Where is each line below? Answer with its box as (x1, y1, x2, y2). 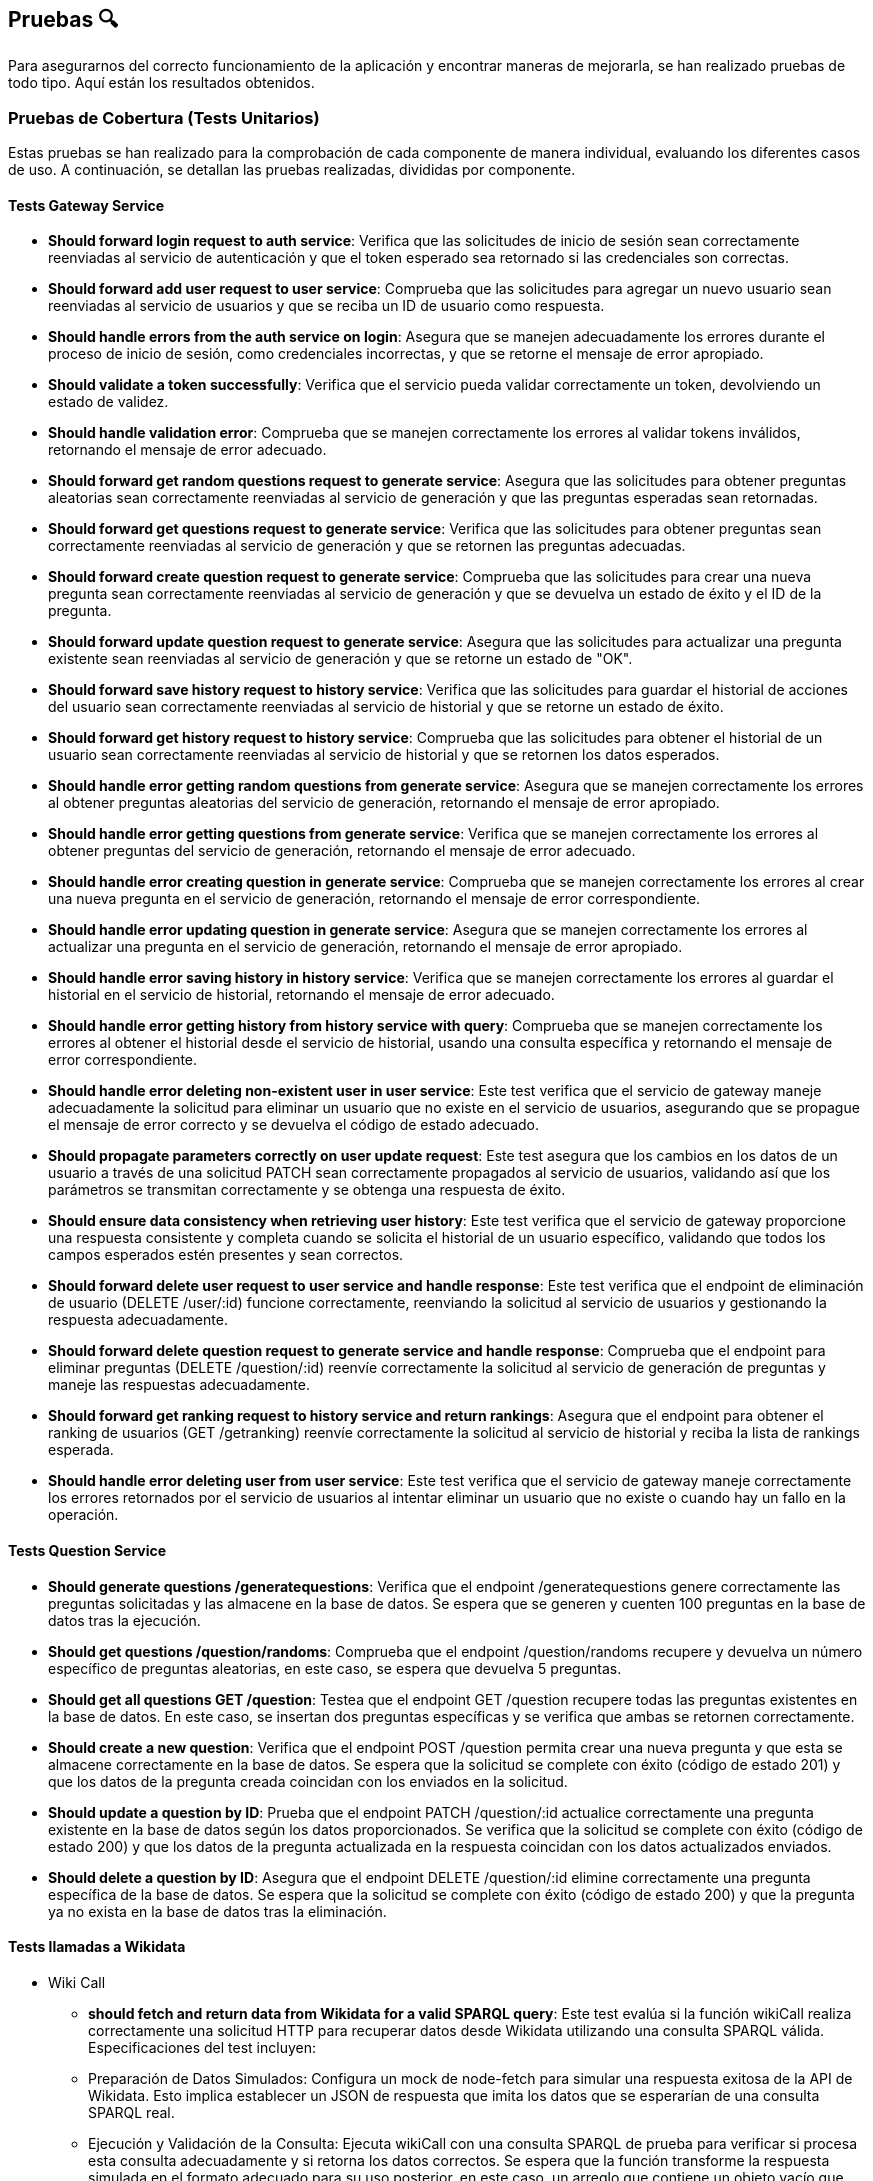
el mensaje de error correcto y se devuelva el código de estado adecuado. (48, 1116, 540, 1134)
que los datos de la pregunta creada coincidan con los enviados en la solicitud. (48, 1772, 568, 1790)
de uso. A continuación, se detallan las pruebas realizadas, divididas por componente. (8, 161, 576, 179)
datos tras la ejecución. (48, 1611, 201, 1629)
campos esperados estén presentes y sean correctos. (48, 1246, 404, 1264)
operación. (48, 1506, 119, 1524)
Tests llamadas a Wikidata (8, 1938, 186, 1956)
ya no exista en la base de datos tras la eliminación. (48, 1902, 387, 1920)
